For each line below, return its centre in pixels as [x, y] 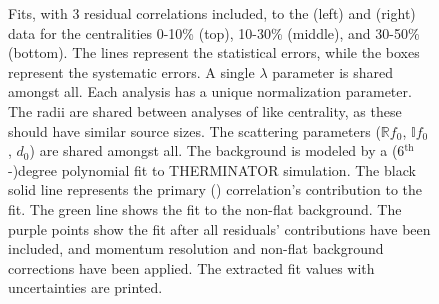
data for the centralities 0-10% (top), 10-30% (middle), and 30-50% [214, 32]
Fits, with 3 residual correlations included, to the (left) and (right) [212, 13]
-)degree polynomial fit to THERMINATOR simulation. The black [212, 169]
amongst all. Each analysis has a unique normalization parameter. [210, 91]
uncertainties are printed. [85, 287]
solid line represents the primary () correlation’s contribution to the [215, 189]
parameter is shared [333, 71]
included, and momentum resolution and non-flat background [196, 248]
